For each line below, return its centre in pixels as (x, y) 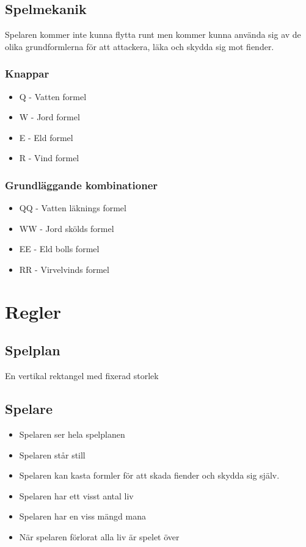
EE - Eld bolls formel (59, 249)
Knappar (27, 74)
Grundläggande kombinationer (82, 185)
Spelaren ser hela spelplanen (72, 434)
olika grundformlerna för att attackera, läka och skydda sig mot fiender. (140, 46)
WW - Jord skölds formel (67, 228)
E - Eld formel (46, 137)
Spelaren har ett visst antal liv (76, 495)
